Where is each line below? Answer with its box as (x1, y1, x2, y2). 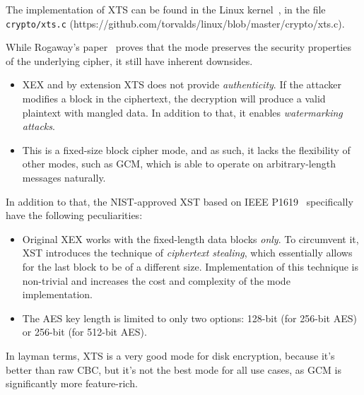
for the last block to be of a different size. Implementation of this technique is (22, 259, 358, 273)
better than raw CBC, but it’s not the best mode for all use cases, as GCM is (6, 362, 341, 377)
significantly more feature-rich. (6, 376, 138, 391)
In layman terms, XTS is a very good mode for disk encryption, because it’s (6, 348, 335, 362)
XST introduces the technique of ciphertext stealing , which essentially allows (22, 245, 353, 260)
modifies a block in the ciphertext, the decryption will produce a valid (22, 91, 326, 106)
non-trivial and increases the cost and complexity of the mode (22, 273, 290, 288)
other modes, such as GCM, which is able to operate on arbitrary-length (22, 156, 336, 171)
